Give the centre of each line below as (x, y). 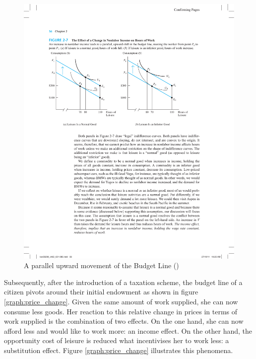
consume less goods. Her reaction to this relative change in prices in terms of (121, 311)
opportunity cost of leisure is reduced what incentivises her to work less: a (117, 340)
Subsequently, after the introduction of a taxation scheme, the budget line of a (123, 282)
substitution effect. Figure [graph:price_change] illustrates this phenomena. (119, 350)
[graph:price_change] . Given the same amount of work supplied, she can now (121, 301)
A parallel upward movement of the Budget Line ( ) (101, 265)
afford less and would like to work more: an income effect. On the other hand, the (128, 330)
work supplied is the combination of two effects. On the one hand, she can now (124, 321)
